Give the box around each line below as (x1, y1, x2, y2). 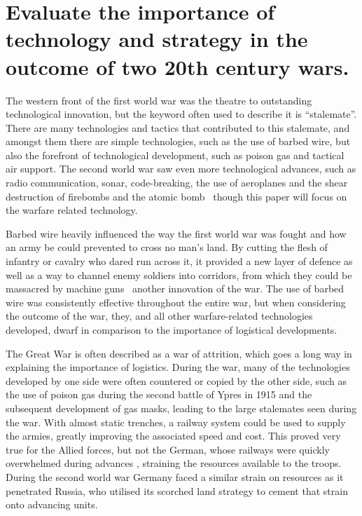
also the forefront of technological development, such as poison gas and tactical (6, 147, 344, 162)
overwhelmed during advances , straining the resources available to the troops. (6, 456, 342, 470)
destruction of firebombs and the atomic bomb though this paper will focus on (6, 189, 347, 203)
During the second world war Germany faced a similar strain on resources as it (6, 469, 344, 484)
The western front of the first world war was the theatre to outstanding (6, 93, 312, 107)
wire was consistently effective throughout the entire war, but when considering (6, 294, 346, 309)
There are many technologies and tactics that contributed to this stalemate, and (6, 120, 350, 135)
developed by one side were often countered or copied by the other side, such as (6, 373, 347, 388)
